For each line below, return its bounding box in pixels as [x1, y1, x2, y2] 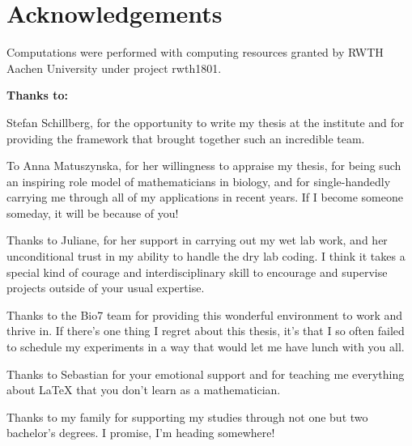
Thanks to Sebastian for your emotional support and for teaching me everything [6, 365, 405, 382]
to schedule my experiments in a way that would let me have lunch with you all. [6, 338, 405, 355]
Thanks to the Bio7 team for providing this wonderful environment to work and [6, 306, 403, 323]
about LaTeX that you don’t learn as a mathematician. [6, 381, 281, 398]
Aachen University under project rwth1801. [6, 59, 222, 76]
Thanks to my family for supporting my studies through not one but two [6, 408, 368, 425]
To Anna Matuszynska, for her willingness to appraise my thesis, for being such [6, 157, 401, 174]
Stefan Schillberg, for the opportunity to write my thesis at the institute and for [6, 113, 405, 130]
